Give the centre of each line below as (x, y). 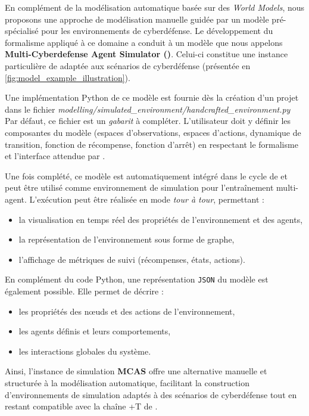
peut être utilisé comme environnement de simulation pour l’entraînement (139, 187)
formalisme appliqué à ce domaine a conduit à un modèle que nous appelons (144, 42)
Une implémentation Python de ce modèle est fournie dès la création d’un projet (152, 97)
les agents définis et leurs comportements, (95, 331)
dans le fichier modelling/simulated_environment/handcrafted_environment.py (148, 109)
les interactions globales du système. (85, 351)
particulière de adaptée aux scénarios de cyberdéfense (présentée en (128, 65)
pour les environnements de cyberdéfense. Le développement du (157, 31)
